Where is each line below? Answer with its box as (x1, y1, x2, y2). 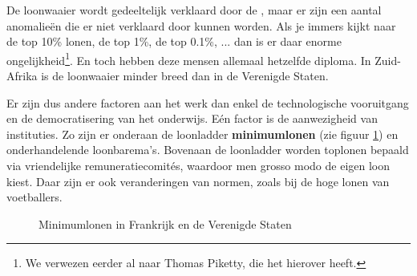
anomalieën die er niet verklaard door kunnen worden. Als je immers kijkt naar (6, 17, 396, 34)
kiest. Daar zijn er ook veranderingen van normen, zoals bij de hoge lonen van (6, 172, 390, 189)
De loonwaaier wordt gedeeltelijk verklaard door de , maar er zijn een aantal (6, 2, 382, 18)
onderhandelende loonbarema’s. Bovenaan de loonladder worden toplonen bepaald (6, 141, 409, 158)
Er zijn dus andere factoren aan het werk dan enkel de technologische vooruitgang (6, 94, 409, 111)
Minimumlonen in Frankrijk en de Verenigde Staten (38, 215, 292, 232)
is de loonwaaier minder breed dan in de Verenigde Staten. (41, 67, 329, 84)
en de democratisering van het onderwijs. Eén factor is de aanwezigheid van (6, 110, 378, 127)
